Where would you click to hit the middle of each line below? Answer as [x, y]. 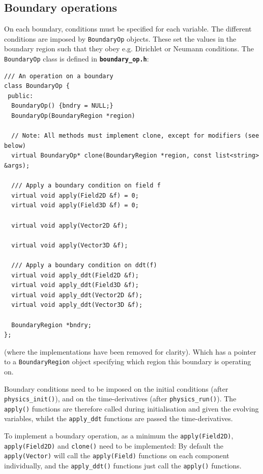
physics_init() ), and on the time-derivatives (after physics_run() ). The [120, 399]
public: [21, 96]
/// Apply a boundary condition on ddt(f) [84, 265]
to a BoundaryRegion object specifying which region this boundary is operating [128, 361]
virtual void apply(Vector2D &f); [70, 225]
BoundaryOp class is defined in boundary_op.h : [77, 59]
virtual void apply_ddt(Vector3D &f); [77, 305]
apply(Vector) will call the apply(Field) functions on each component [117, 455]
